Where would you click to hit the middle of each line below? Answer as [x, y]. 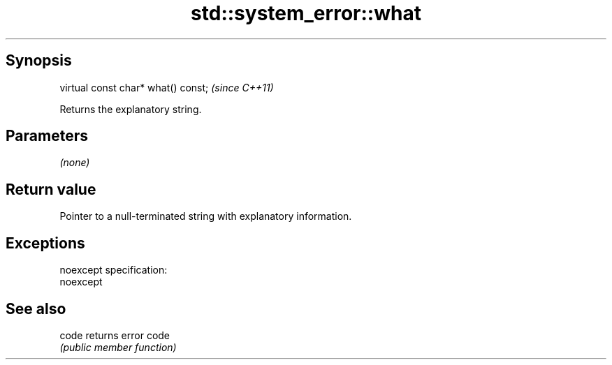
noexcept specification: [114, 270]
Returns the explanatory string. [131, 109]
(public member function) [118, 347]
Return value [51, 189]
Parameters [47, 136]
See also [36, 308]
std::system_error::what [306, 13]
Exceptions [45, 243]
